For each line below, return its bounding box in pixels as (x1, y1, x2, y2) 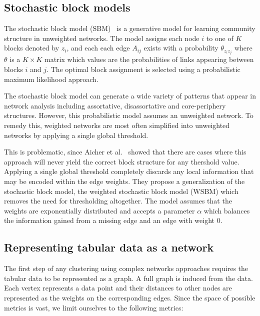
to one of (206, 32, 233, 43)
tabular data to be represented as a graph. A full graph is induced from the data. (4, 272, 253, 283)
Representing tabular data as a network (4, 239, 214, 255)
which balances (203, 205, 250, 215)
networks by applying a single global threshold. (4, 129, 148, 140)
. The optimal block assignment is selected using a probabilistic (46, 64, 240, 74)
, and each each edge (66, 42, 130, 53)
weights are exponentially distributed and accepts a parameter (4, 205, 195, 215)
